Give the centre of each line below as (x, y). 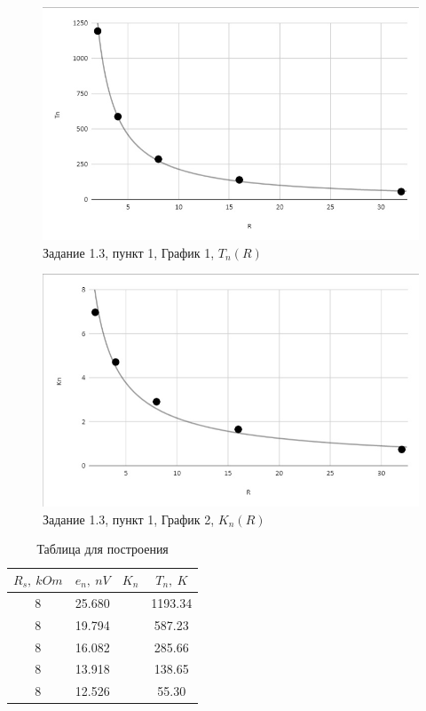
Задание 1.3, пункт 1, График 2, (129, 519)
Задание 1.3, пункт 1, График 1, (129, 252)
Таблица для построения (103, 549)
